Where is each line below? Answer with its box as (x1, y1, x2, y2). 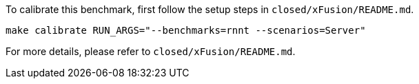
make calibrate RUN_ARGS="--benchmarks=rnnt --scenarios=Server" (6, 25, 366, 36)
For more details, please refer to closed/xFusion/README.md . (6, 45, 296, 57)
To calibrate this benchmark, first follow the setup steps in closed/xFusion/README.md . (6, 3, 414, 15)
